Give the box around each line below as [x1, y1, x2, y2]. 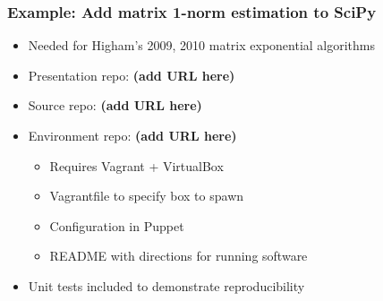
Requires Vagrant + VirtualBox [49, 156, 224, 175]
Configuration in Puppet [49, 216, 184, 235]
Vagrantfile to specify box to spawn [49, 186, 244, 205]
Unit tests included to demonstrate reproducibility [28, 276, 305, 295]
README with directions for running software [49, 246, 308, 265]
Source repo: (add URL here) [28, 96, 202, 115]
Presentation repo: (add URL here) [28, 65, 235, 84]
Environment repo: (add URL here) [28, 126, 237, 144]
